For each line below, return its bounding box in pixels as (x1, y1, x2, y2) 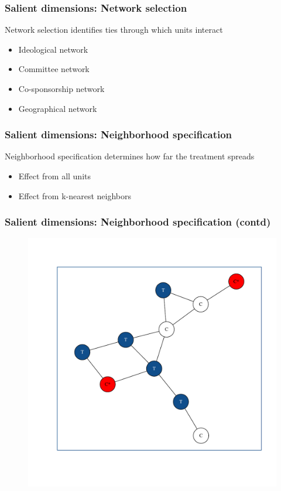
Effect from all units (18, 170, 91, 182)
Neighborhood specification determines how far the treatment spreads (5, 150, 255, 162)
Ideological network (18, 43, 88, 55)
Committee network (18, 63, 90, 75)
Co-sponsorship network (18, 83, 105, 94)
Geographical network (18, 102, 97, 114)
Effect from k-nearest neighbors (18, 189, 131, 202)
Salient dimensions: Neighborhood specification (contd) (5, 214, 271, 229)
